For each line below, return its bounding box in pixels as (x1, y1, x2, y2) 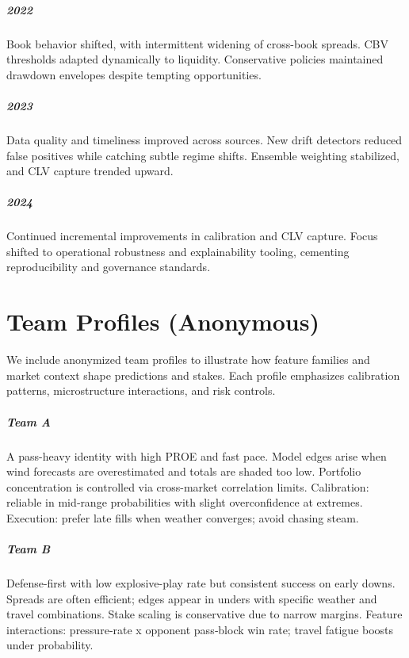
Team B (6, 541, 51, 557)
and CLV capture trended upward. (6, 163, 174, 179)
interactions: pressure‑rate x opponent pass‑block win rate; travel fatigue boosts (6, 621, 394, 637)
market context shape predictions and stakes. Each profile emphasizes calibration (6, 366, 400, 383)
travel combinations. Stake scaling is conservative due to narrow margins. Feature (6, 606, 403, 622)
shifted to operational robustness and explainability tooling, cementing (6, 243, 350, 259)
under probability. (6, 637, 94, 653)
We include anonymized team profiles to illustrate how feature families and (6, 351, 370, 368)
